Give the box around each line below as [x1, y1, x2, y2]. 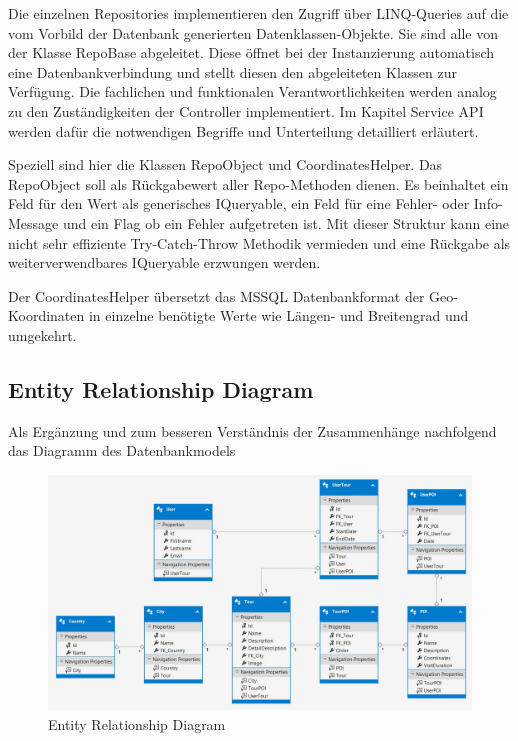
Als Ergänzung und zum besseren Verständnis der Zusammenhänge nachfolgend [8, 420, 497, 441]
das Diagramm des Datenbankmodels [8, 440, 236, 461]
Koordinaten [8, 305, 85, 326]
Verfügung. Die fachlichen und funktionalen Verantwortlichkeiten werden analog [8, 81, 497, 102]
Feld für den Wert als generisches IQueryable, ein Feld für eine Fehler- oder [8, 193, 470, 214]
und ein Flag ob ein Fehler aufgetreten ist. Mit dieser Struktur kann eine [62, 212, 510, 233]
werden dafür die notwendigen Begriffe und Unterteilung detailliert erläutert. [8, 120, 479, 141]
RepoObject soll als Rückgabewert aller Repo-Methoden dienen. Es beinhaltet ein [8, 173, 509, 194]
